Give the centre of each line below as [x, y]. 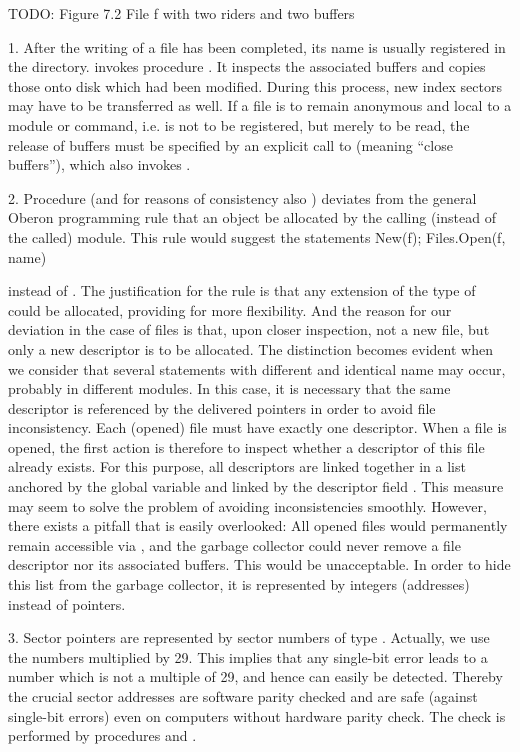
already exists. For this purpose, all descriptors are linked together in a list [237, 466]
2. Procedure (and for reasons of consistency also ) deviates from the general [242, 197]
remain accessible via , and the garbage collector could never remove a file [234, 544]
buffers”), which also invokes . [99, 164]
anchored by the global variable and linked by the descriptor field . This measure [256, 486]
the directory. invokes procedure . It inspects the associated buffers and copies [247, 66]
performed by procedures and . [102, 735]
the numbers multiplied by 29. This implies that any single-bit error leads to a [248, 656]
